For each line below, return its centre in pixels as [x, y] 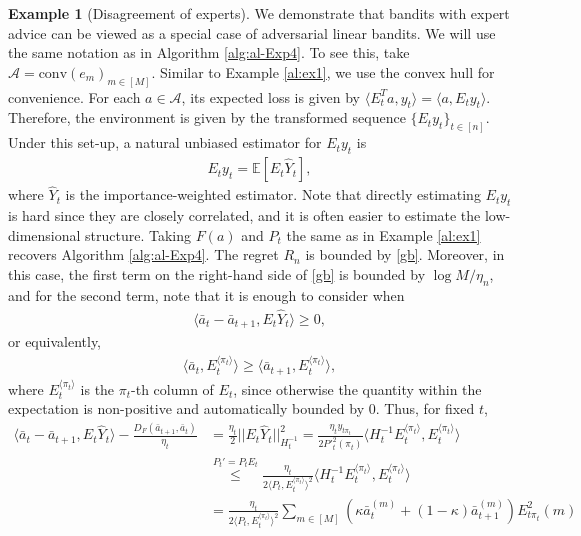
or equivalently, [55, 341]
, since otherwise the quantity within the [357, 388]
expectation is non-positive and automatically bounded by [186, 408]
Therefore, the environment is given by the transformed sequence [207, 117]
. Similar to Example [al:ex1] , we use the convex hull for [323, 71]
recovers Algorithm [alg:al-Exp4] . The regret [143, 254]
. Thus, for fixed [425, 408]
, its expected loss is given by [270, 96]
